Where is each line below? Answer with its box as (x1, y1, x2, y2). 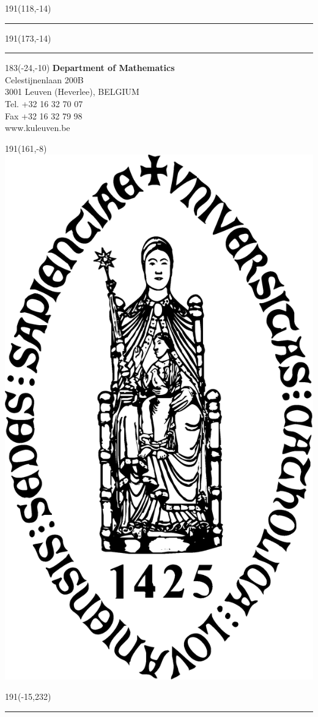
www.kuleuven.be (5, 121, 70, 134)
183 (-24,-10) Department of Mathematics (5, 61, 175, 74)
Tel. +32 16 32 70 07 (5, 97, 83, 110)
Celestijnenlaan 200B (5, 73, 84, 86)
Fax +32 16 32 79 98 (5, 109, 83, 122)
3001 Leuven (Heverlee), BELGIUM (5, 85, 139, 98)
